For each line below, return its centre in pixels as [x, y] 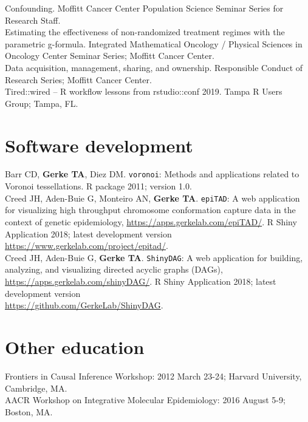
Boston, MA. [29, 411]
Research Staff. [33, 20]
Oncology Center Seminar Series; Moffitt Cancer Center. [110, 56]
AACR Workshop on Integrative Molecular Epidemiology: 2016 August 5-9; [145, 400]
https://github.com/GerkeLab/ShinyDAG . [84, 305]
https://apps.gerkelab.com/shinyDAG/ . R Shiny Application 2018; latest [141, 281]
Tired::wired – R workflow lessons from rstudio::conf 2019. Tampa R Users [144, 91]
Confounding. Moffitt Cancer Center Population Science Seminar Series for [144, 8]
